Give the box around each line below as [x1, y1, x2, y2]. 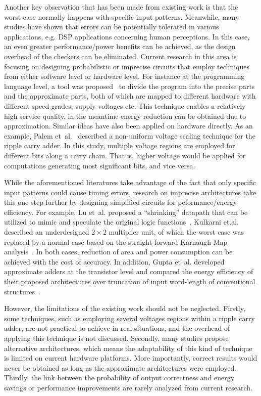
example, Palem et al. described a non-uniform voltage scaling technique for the [4, 130, 255, 141]
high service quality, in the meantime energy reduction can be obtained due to [4, 110, 246, 121]
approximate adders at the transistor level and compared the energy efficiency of [4, 266, 253, 277]
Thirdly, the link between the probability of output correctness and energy [4, 372, 235, 383]
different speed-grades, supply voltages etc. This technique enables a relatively [4, 100, 246, 111]
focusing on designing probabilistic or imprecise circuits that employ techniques [4, 61, 249, 71]
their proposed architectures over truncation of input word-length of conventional [4, 276, 255, 287]
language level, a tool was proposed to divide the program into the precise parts [4, 80, 255, 91]
